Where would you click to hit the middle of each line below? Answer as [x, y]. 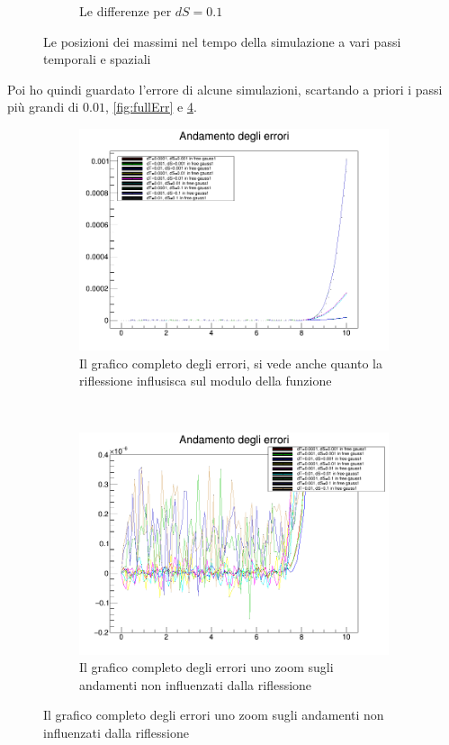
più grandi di [43, 107]
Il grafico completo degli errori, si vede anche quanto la [231, 363]
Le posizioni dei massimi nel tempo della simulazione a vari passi [222, 41]
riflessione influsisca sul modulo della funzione [206, 381]
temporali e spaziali [97, 59]
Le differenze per [126, 11]
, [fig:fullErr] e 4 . [151, 107]
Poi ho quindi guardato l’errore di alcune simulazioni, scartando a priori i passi [225, 89]
